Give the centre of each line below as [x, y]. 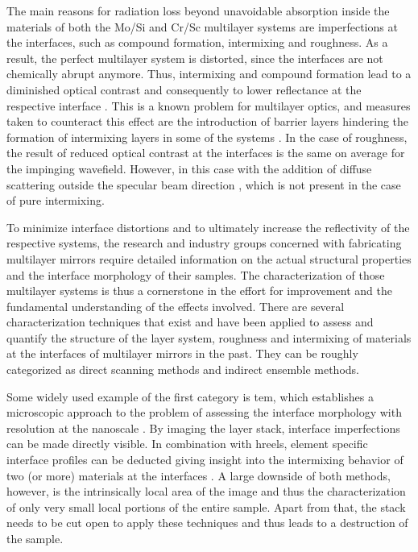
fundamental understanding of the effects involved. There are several [176, 306]
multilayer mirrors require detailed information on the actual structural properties [209, 258]
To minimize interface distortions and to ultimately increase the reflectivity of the [208, 227]
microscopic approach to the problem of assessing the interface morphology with [204, 412]
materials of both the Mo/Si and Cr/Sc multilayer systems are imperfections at [202, 26]
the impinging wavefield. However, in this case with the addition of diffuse [189, 168]
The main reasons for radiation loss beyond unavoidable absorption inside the [198, 10]
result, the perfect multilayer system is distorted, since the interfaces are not [195, 58]
